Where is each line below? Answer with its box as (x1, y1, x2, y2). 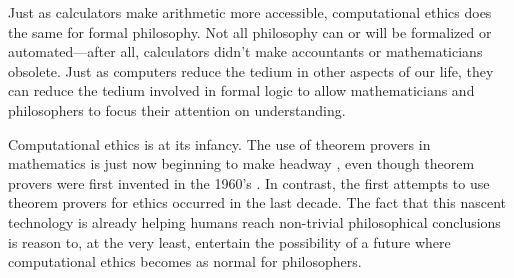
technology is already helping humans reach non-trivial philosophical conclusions (8, 211, 501, 232)
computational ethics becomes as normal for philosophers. (8, 251, 362, 272)
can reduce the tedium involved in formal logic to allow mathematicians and (8, 80, 475, 101)
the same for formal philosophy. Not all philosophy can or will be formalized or (8, 21, 492, 42)
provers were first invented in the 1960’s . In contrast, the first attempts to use (8, 172, 490, 193)
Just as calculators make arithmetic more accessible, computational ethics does (8, 2, 492, 22)
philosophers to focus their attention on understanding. (8, 99, 346, 120)
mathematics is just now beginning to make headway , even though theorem (8, 153, 475, 174)
